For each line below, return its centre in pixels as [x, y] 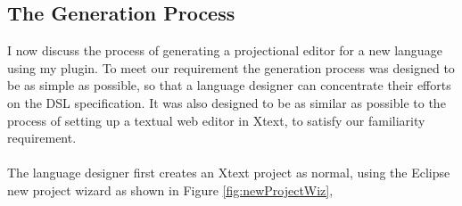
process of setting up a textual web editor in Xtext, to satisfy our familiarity [216, 120]
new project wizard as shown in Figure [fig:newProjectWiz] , [170, 190]
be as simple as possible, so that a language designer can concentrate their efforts [229, 85]
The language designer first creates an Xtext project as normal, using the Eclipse [229, 173]
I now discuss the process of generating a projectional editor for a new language [225, 50]
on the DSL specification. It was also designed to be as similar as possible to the [227, 102]
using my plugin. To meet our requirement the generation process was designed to [231, 67]
